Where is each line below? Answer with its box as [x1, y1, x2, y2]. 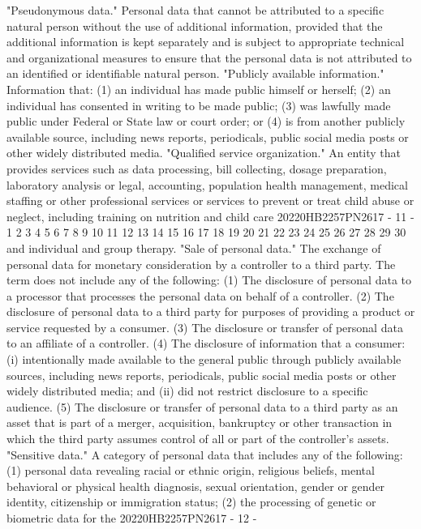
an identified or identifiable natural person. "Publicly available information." [6, 65, 384, 82]
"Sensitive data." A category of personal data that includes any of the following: [6, 446, 403, 463]
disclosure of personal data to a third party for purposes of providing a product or [6, 303, 415, 320]
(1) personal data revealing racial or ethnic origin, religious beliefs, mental [6, 462, 375, 479]
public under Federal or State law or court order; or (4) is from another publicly [6, 113, 406, 130]
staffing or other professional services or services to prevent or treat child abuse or [6, 192, 415, 209]
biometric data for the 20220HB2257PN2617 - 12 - [6, 510, 257, 526]
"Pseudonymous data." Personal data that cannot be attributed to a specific [6, 2, 384, 18]
